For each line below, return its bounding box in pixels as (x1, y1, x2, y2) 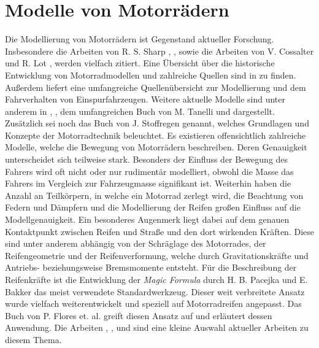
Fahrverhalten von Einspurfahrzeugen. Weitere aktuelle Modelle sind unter (5, 93, 286, 106)
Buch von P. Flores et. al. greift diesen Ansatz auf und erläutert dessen (5, 309, 272, 322)
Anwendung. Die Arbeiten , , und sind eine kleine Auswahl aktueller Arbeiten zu (5, 321, 309, 334)
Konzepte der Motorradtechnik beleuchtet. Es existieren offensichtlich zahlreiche (5, 128, 306, 141)
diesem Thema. (5, 333, 62, 346)
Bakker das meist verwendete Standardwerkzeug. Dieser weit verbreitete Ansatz (5, 285, 305, 298)
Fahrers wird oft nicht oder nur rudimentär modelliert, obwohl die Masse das (5, 164, 294, 177)
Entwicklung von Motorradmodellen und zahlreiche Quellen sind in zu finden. (5, 68, 296, 81)
